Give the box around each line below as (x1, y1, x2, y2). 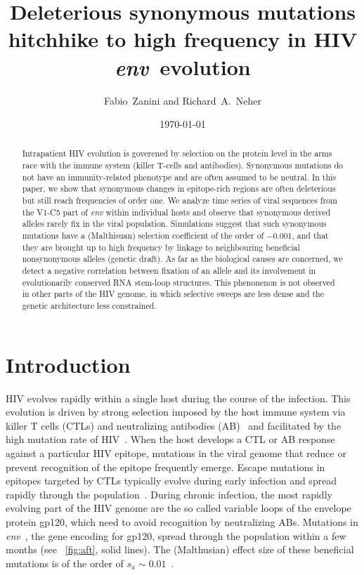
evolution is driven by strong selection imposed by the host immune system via (6, 404, 346, 419)
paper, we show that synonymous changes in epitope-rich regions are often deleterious (22, 183, 336, 194)
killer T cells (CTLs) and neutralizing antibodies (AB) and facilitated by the (6, 418, 342, 432)
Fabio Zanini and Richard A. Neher (103, 93, 262, 107)
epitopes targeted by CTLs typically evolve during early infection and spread (6, 473, 337, 488)
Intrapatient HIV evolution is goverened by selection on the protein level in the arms (22, 147, 332, 159)
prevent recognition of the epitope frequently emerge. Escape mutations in (6, 459, 325, 474)
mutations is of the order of (6, 555, 124, 570)
